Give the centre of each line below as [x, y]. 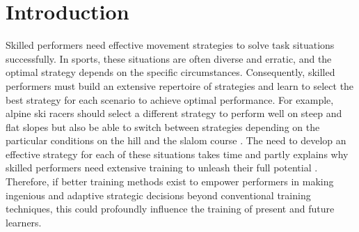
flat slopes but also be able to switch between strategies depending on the [163, 126]
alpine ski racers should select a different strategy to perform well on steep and [174, 113]
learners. [24, 222]
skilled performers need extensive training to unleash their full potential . [162, 168]
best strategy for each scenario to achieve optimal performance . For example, [170, 99]
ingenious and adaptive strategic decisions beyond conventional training [158, 195]
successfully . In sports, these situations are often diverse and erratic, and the [169, 58]
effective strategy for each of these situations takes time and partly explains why [177, 154]
